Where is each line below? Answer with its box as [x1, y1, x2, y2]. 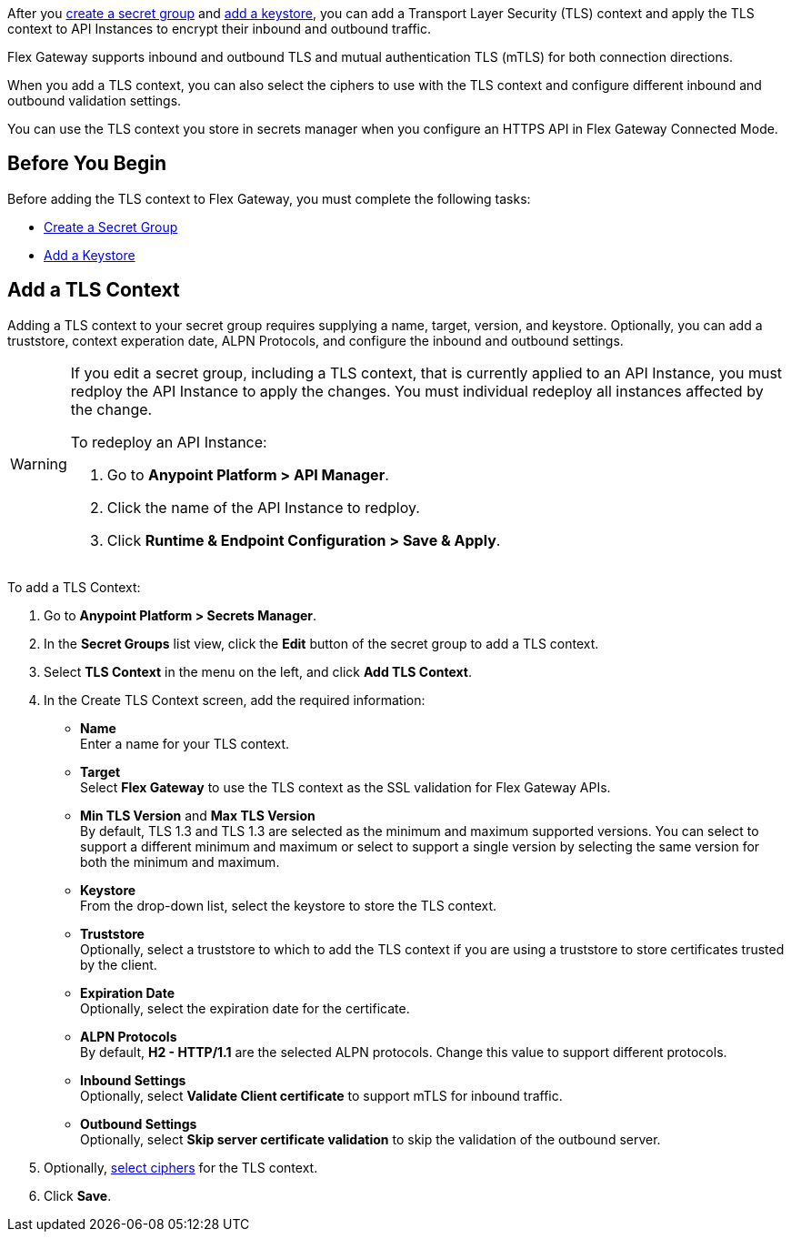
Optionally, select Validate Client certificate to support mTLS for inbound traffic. [80, 1087, 563, 1103]
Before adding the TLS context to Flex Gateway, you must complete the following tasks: [7, 190, 531, 206]
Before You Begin [7, 152, 167, 176]
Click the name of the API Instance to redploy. [106, 498, 420, 517]
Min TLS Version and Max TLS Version [80, 807, 315, 823]
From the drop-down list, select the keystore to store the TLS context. [80, 897, 497, 913]
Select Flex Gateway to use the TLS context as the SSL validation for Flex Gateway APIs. [80, 779, 611, 795]
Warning [10, 454, 67, 473]
